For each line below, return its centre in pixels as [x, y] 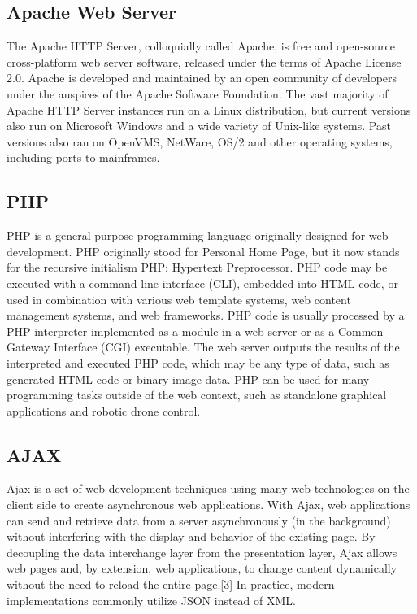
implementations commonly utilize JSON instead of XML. [151, 600]
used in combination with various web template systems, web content [179, 299]
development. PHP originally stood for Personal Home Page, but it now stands [203, 251]
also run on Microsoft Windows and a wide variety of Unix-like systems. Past [199, 126]
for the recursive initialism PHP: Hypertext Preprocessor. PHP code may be [197, 267]
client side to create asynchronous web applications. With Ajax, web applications [208, 505]
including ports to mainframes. [83, 157]
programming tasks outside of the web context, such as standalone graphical [197, 395]
